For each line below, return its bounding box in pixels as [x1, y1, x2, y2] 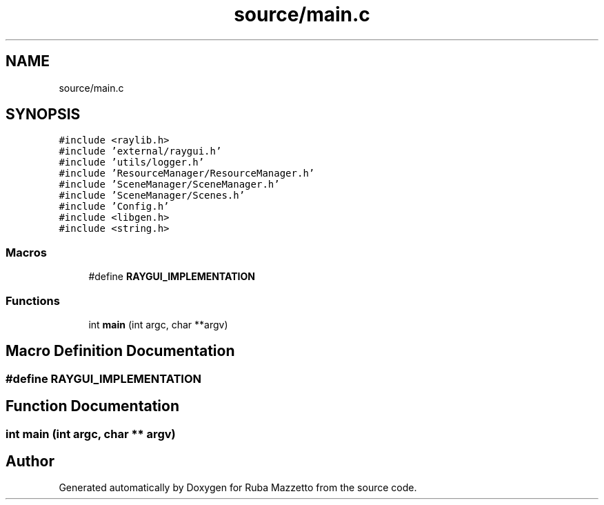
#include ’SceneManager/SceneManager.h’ [59, 179, 280, 190]
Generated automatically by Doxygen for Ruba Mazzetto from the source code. [59, 482, 417, 494]
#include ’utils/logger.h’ [59, 157, 205, 168]
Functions [6, 293, 60, 308]
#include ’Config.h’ [59, 201, 170, 212]
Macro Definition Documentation [6, 342, 235, 360]
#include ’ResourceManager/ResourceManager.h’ [59, 168, 315, 179]
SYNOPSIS [6, 106, 81, 123]
